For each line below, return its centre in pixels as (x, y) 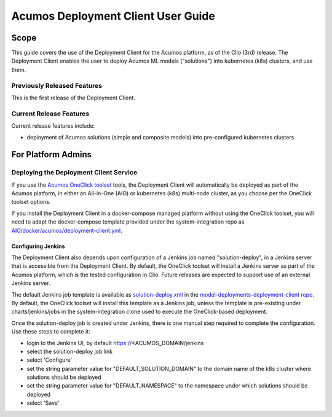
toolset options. (31, 202)
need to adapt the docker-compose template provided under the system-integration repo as (128, 222)
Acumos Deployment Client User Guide (113, 16)
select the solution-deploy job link (70, 351)
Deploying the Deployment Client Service (74, 173)
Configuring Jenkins (38, 246)
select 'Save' (43, 403)
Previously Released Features (57, 85)
